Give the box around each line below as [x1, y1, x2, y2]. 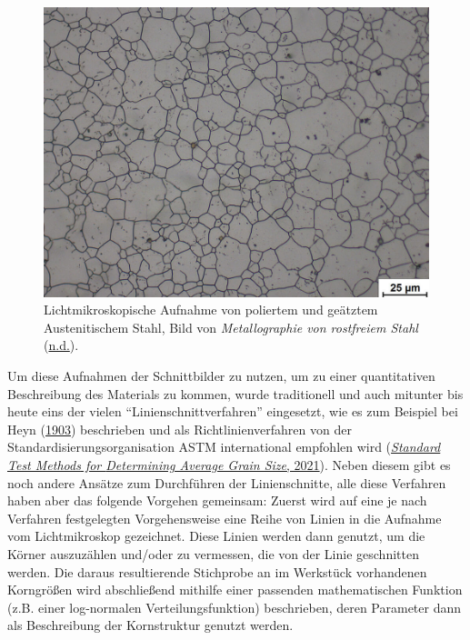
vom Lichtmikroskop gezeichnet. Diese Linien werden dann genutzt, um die [7, 526, 425, 545]
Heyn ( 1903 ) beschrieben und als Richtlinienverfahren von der [7, 419, 352, 438]
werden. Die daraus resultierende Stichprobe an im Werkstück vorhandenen [7, 562, 427, 581]
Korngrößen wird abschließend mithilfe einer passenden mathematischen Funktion [7, 580, 463, 599]
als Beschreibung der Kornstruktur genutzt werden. [7, 615, 294, 635]
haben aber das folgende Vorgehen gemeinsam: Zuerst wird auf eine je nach [7, 491, 427, 510]
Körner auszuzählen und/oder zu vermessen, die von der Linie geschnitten [7, 544, 419, 563]
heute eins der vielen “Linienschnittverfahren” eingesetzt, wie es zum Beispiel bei [7, 402, 458, 421]
